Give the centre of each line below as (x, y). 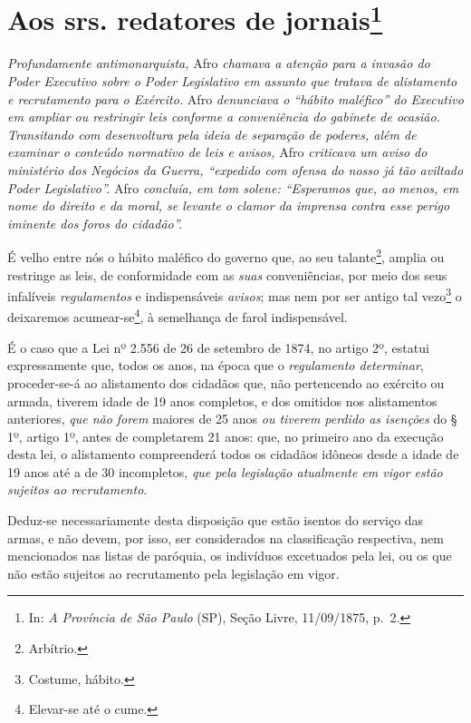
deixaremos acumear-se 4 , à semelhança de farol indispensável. (178, 316)
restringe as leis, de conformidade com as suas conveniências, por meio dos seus (227, 274)
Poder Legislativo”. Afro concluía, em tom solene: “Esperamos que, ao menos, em (233, 187)
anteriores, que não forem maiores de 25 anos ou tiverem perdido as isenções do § (232, 419)
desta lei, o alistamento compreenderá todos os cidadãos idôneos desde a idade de (233, 454)
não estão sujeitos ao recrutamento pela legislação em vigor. (173, 573)
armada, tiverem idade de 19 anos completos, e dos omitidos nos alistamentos (222, 401)
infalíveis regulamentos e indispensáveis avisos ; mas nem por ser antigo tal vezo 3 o (235, 294)
